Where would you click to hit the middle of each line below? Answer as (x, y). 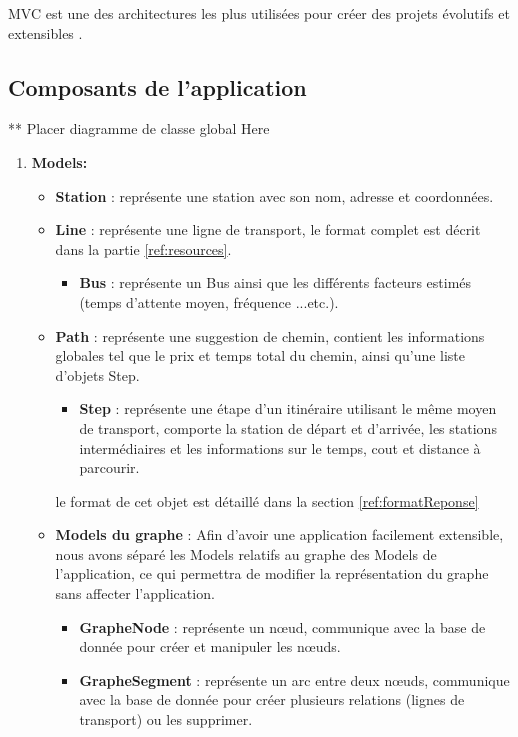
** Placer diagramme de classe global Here (139, 128)
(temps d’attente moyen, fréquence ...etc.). (209, 301)
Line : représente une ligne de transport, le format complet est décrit (268, 229)
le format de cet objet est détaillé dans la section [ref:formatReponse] (267, 500)
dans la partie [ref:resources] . (143, 248)
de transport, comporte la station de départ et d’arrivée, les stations (288, 427)
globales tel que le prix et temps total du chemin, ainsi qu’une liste (260, 355)
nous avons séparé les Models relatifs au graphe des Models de (246, 553)
